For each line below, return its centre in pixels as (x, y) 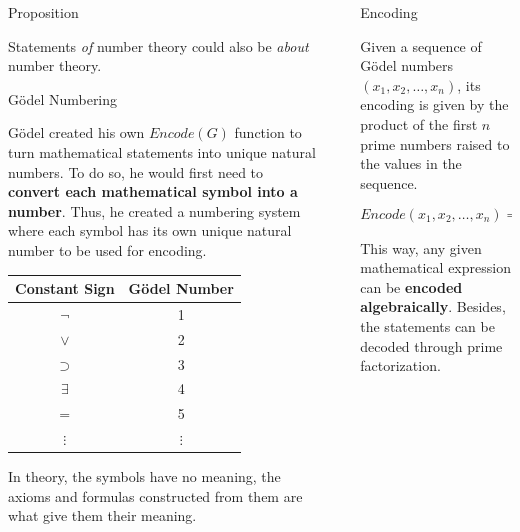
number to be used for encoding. (107, 249)
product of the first (419, 123)
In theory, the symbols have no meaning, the (144, 476)
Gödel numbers (407, 65)
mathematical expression (435, 267)
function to (268, 132)
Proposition (43, 12)
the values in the (411, 163)
